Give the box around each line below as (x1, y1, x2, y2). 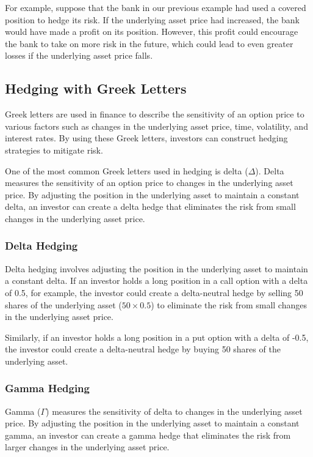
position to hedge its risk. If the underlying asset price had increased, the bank (5, 13, 300, 26)
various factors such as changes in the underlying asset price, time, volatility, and (5, 119, 308, 132)
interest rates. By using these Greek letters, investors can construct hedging (5, 132, 288, 144)
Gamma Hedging (5, 381, 90, 396)
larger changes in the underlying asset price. (5, 440, 170, 453)
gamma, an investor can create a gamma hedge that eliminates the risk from (5, 428, 291, 441)
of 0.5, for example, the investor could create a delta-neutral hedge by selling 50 (5, 286, 303, 299)
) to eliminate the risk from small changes (151, 298, 307, 311)
